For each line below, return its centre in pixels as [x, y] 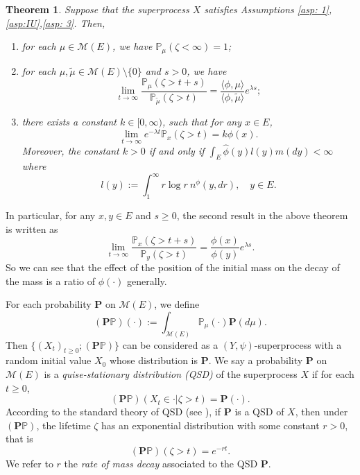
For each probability [49, 304]
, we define [177, 304]
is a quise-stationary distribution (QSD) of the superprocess [171, 374]
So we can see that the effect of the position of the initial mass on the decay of [173, 267]
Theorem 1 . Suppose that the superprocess [97, 9]
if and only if [177, 150]
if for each [333, 374]
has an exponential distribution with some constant [211, 425]
